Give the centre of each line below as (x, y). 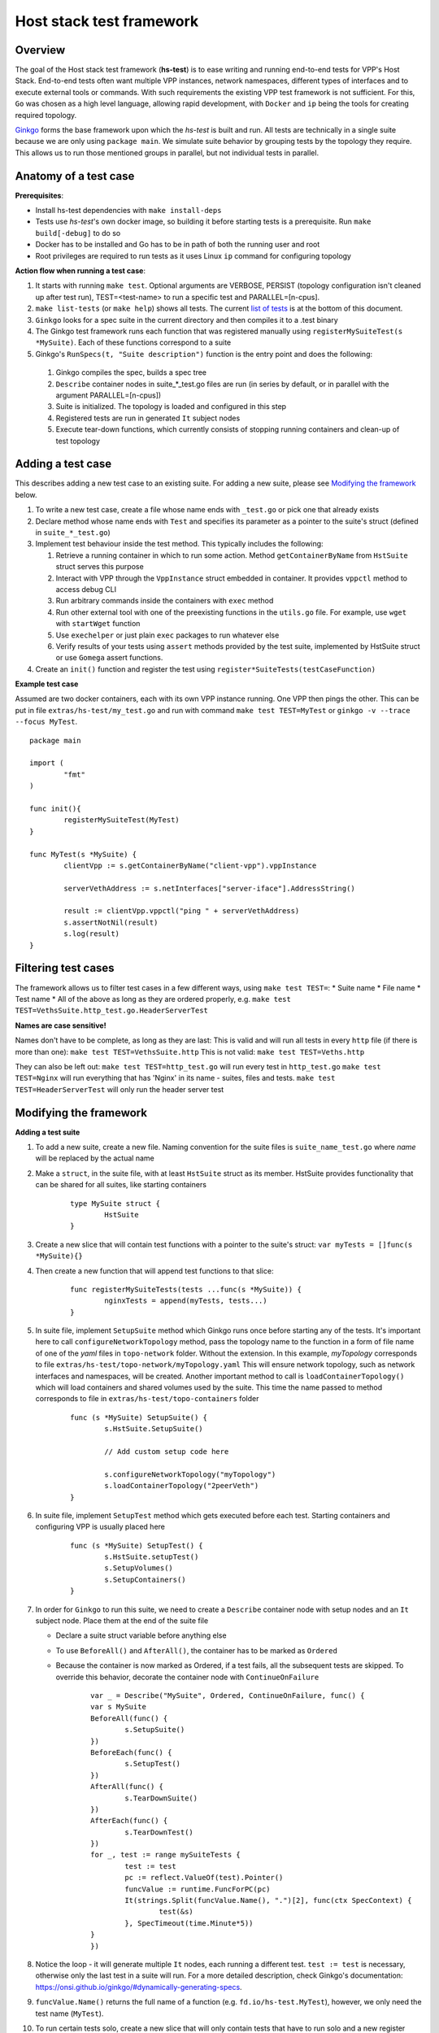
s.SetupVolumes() (139, 1568)
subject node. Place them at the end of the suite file (122, 1621)
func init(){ (55, 808)
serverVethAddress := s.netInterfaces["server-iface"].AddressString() (209, 888)
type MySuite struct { (115, 1203)
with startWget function (98, 624)
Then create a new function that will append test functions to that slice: (154, 1271)
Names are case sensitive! (61, 1025)
